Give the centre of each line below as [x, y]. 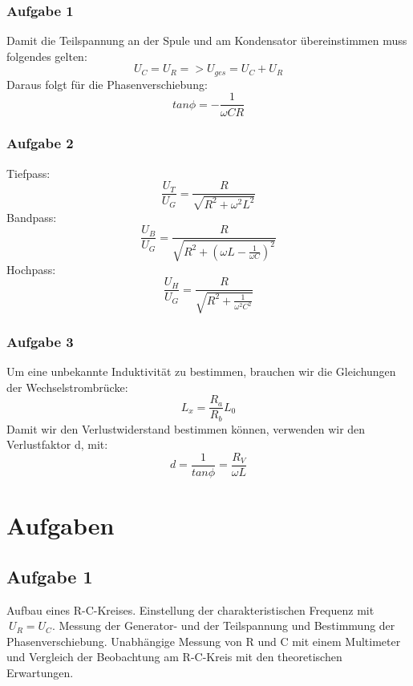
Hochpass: [31, 269]
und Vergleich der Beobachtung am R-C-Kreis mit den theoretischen [174, 657]
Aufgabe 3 [40, 341]
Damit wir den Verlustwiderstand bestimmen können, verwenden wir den [186, 428]
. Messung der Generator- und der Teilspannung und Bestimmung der [223, 625]
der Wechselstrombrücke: [67, 387]
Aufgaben [61, 525]
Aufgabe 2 [40, 143]
